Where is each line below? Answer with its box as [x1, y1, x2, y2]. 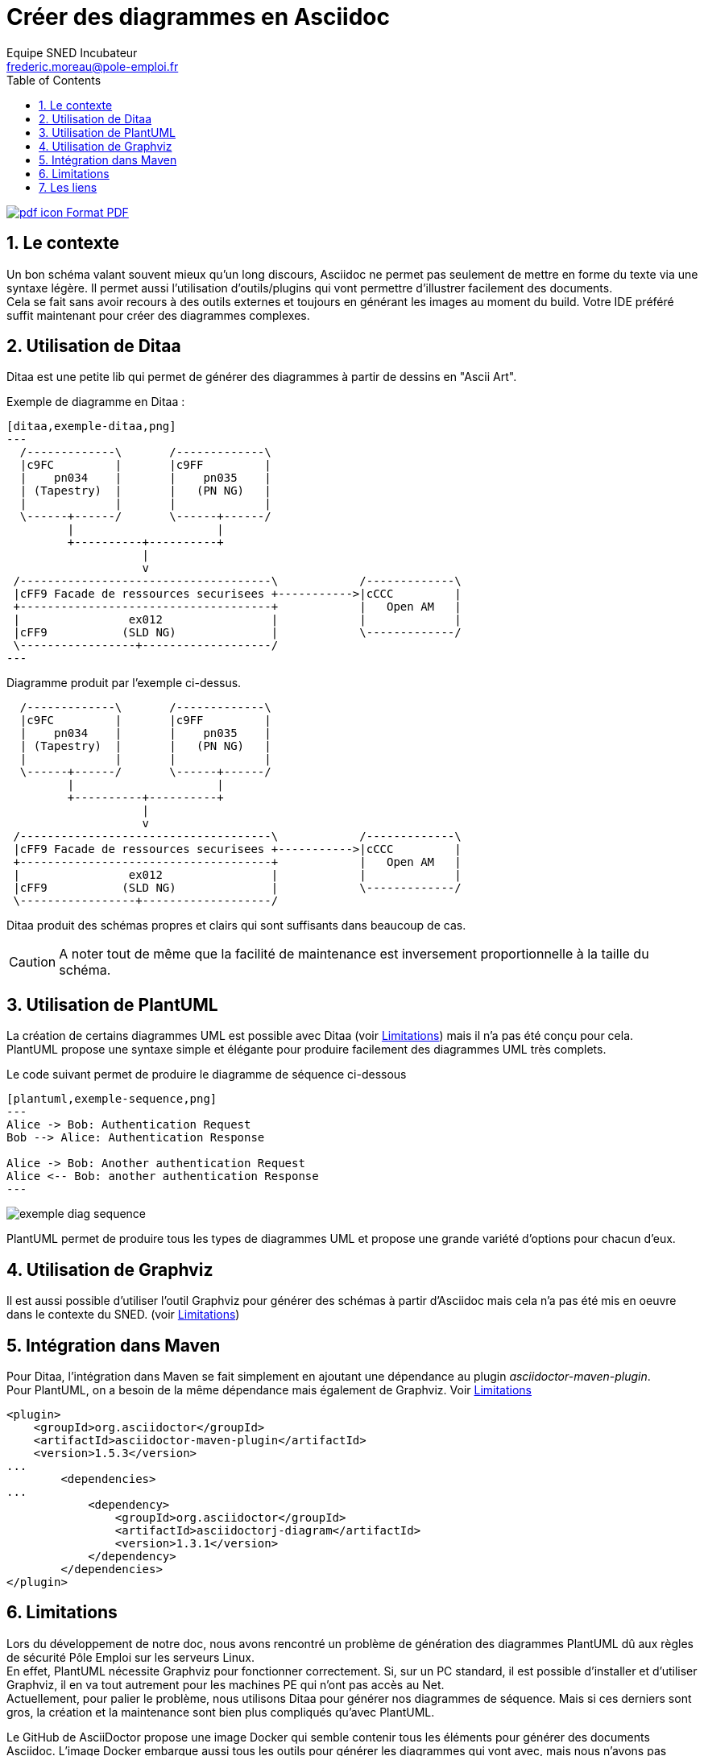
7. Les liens [39, 180, 97, 194]
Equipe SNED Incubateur [6, 45, 138, 60]
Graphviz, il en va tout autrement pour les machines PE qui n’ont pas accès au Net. [6, 1677, 445, 1692]
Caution [9, 954, 56, 971]
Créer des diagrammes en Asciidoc [6, 3, 390, 31]
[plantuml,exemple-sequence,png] [6, 1092, 217, 1106]
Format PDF [66, 205, 129, 219]
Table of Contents [6, 72, 101, 87]
